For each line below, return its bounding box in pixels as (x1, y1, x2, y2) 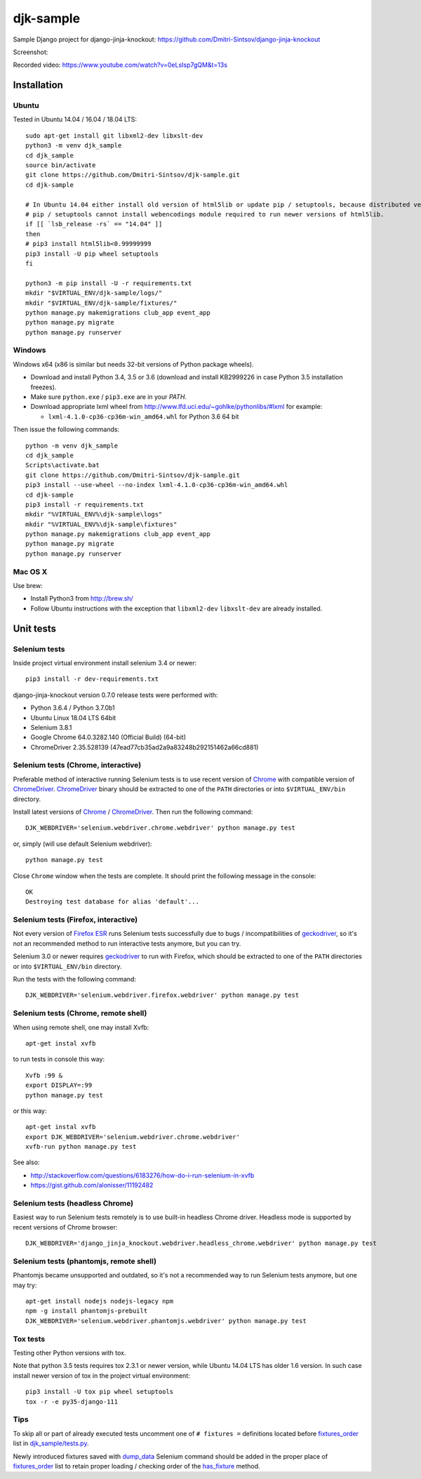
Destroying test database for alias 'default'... (25, 898, 200, 906)
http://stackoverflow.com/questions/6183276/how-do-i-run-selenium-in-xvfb (30, 1171, 255, 1180)
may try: (13, 1281, 37, 1289)
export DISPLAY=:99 (25, 1081, 93, 1089)
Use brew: (13, 582, 43, 589)
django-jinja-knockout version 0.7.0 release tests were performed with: (13, 691, 218, 699)
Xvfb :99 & (25, 1071, 63, 1079)
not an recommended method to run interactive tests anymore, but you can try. (13, 939, 241, 948)
